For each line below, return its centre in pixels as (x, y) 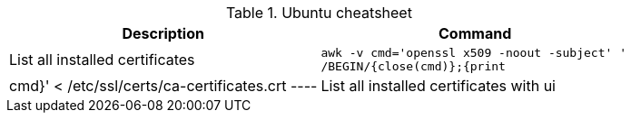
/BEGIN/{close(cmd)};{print (413, 66)
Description (163, 33)
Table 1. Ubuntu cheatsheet (319, 13)
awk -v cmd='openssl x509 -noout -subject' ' (473, 53)
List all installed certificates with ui (438, 86)
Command (475, 33)
